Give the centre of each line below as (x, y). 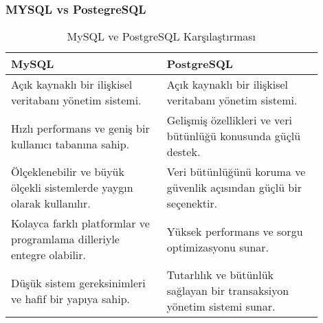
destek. (183, 152)
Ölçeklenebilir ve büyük (68, 172)
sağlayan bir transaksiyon (228, 291)
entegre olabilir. (48, 255)
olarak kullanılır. (51, 203)
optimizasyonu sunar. (218, 247)
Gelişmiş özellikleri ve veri (229, 120)
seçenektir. (192, 203)
